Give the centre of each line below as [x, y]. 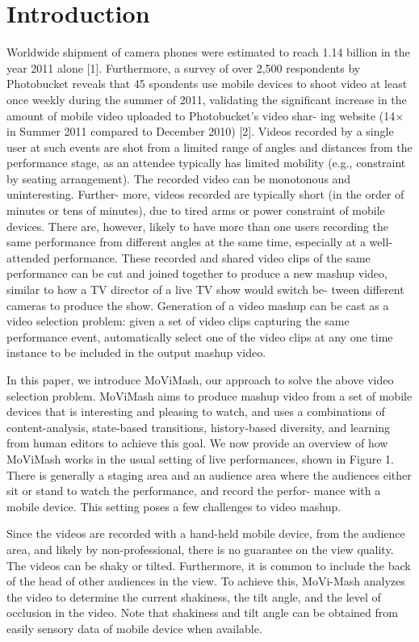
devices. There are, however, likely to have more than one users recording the [197, 226]
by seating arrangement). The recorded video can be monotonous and [179, 178]
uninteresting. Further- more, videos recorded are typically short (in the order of [205, 194]
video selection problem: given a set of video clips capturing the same [178, 321]
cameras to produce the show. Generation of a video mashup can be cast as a [198, 305]
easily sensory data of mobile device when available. [134, 628]
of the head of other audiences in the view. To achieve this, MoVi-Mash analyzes [206, 581]
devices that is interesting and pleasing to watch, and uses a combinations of [196, 411]
